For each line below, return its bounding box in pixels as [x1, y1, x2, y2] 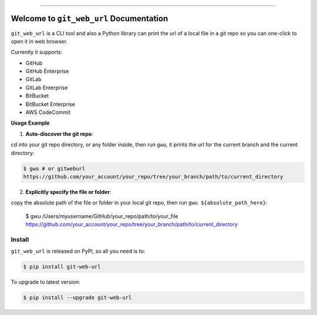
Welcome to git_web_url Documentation [11, 14, 168, 24]
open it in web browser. [11, 38, 68, 45]
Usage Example [11, 119, 50, 126]
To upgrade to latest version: [11, 279, 80, 286]
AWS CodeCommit [25, 109, 71, 116]
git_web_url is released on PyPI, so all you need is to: [11, 247, 146, 255]
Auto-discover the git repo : [25, 130, 93, 138]
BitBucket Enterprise [25, 100, 76, 108]
